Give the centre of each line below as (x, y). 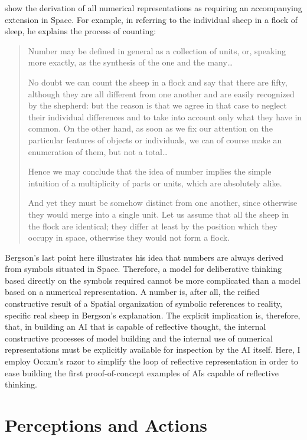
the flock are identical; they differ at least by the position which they (153, 226)
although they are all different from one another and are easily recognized (161, 93)
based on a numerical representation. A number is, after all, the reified (132, 292)
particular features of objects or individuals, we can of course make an (155, 139)
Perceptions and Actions (106, 425)
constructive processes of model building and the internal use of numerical (139, 338)
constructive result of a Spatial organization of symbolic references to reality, (143, 303)
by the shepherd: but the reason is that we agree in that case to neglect (157, 105)
